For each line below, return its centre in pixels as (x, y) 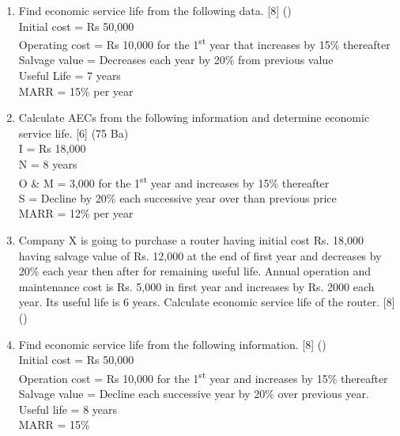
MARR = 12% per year (76, 213)
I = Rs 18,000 (52, 148)
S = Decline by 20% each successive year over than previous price (177, 197)
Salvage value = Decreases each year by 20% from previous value (176, 60)
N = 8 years (48, 164)
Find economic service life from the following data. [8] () (155, 10)
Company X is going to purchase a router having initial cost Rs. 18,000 (191, 240)
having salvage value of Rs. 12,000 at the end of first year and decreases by (200, 255)
